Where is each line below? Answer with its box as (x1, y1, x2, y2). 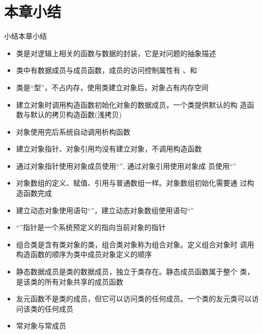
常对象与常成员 (16, 320, 66, 331)
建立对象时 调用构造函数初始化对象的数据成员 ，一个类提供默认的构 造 (16, 99, 247, 110)
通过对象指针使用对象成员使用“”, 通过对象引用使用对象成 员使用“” (16, 160, 236, 171)
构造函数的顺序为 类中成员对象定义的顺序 (16, 249, 152, 260)
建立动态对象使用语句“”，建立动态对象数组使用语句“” (16, 204, 194, 215)
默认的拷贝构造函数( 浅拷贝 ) (30, 109, 122, 120)
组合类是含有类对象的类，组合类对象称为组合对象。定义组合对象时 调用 (16, 239, 254, 249)
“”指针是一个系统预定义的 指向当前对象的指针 (16, 222, 166, 233)
